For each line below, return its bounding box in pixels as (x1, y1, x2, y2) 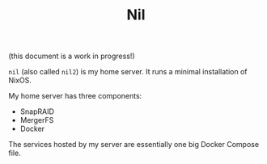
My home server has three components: (8, 91, 142, 101)
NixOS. (8, 75, 32, 86)
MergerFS (19, 116, 54, 125)
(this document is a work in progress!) (8, 51, 135, 61)
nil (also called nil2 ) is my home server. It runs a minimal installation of (8, 67, 248, 77)
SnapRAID (19, 107, 55, 116)
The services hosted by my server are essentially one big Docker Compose (8, 140, 260, 149)
